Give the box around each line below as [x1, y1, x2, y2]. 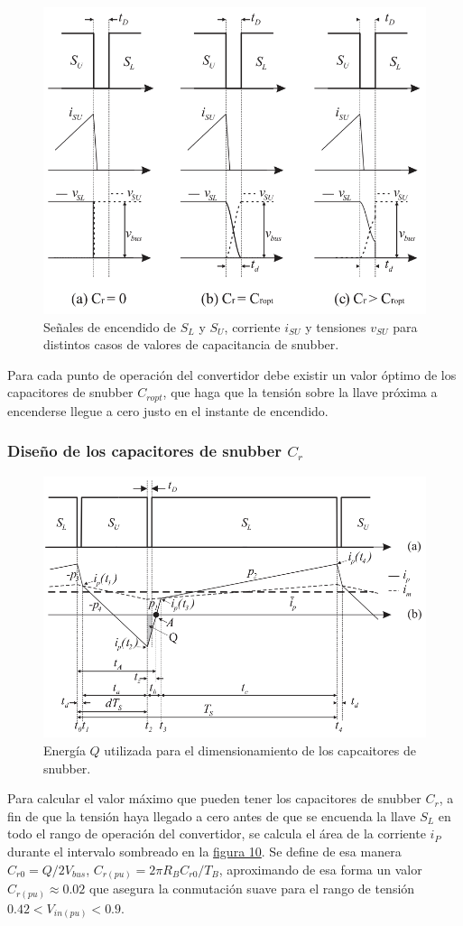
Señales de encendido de [43, 317, 177, 336]
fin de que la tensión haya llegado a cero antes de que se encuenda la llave [7, 806, 416, 825]
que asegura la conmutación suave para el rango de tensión [89, 879, 415, 898]
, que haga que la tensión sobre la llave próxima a [162, 383, 438, 402]
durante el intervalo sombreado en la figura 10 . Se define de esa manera [7, 842, 402, 860]
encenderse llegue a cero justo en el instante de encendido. [7, 401, 329, 420]
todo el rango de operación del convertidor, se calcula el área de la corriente [7, 824, 426, 843]
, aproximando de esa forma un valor [218, 859, 422, 878]
